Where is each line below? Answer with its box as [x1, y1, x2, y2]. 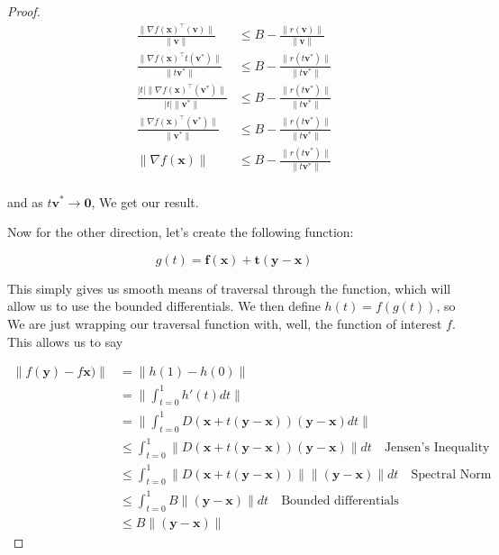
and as [7, 192, 43, 211]
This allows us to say [7, 332, 123, 350]
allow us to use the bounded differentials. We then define [7, 296, 321, 315]
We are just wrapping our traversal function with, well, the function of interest [7, 314, 442, 332]
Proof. [7, 2, 41, 20]
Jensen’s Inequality [384, 441, 490, 455]
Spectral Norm [411, 468, 492, 481]
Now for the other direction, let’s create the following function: [7, 223, 354, 241]
